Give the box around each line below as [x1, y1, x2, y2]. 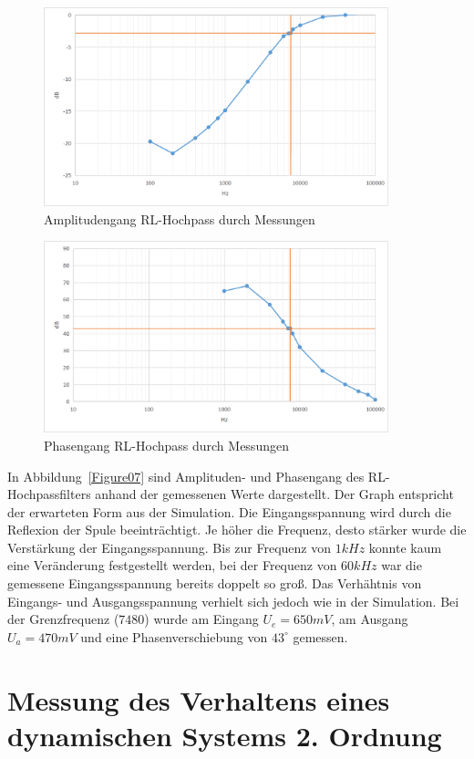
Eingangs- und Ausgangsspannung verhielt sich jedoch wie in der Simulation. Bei [7, 591, 459, 610]
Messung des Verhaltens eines [7, 681, 390, 718]
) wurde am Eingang [144, 609, 259, 629]
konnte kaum [368, 537, 442, 556]
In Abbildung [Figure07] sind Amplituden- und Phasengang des [7, 466, 365, 485]
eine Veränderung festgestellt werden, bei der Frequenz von [7, 556, 337, 575]
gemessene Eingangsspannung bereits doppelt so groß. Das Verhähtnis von [7, 574, 422, 593]
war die [381, 556, 422, 575]
